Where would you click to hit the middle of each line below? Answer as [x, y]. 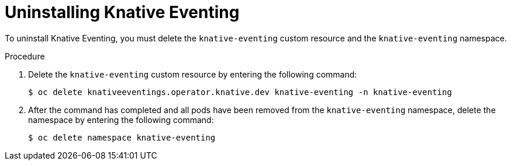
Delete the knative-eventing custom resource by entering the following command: [193, 74]
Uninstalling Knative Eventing [122, 12]
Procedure [25, 56]
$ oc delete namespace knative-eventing [122, 137]
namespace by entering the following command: [121, 120]
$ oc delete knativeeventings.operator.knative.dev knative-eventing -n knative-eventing [240, 92]
